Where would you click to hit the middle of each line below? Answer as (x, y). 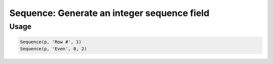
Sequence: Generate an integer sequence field (109, 13)
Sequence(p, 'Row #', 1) (51, 42)
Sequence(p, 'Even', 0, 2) (53, 49)
